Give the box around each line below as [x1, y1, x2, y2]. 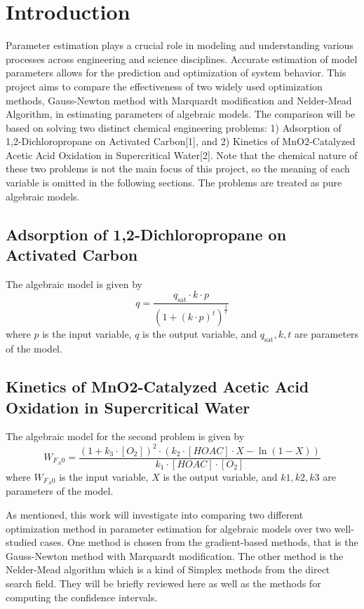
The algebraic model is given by [6, 276, 142, 291]
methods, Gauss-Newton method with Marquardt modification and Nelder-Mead [6, 93, 352, 107]
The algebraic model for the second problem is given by [6, 429, 245, 444]
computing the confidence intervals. [6, 589, 158, 604]
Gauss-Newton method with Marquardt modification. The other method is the [6, 548, 344, 563]
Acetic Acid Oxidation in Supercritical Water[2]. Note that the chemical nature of [6, 147, 358, 162]
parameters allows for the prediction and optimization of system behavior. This [6, 65, 346, 80]
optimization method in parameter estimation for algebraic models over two [6, 521, 331, 535]
